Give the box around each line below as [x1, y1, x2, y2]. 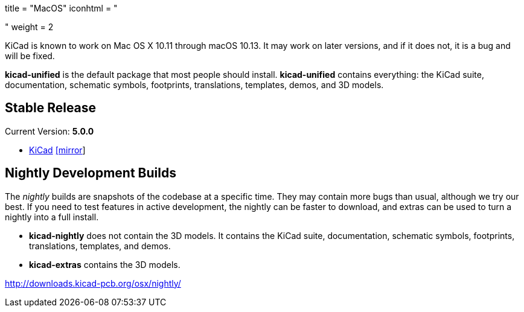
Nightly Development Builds [5, 165, 176, 181]
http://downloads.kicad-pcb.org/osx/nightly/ [5, 278, 181, 288]
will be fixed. [5, 51, 55, 61]
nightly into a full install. [5, 211, 99, 222]
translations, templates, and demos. [29, 240, 171, 251]
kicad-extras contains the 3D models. [29, 259, 181, 270]
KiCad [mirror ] [29, 144, 86, 155]
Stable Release [5, 100, 97, 116]
